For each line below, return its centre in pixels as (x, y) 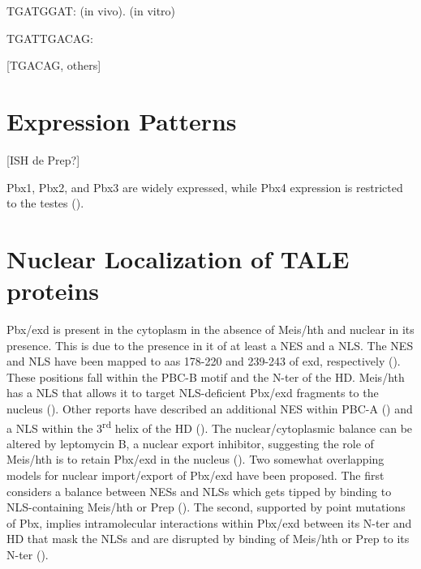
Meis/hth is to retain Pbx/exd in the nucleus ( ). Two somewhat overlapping (195, 459)
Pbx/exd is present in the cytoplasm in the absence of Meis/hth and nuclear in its (210, 329)
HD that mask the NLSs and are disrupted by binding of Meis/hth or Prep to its (208, 539)
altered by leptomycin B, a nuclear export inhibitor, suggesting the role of (190, 443)
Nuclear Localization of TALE (178, 258)
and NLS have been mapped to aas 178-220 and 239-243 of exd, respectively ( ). (204, 361)
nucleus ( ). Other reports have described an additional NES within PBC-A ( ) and (210, 408)
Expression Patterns (122, 120)
